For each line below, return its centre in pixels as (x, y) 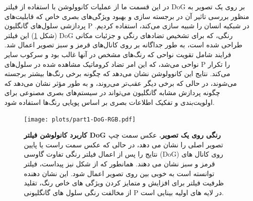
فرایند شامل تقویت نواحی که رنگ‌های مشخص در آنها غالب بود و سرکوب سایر (118, 54)
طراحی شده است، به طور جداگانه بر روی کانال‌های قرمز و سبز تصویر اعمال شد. (124, 45)
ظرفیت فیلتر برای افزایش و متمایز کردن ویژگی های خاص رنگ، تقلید (124, 183)
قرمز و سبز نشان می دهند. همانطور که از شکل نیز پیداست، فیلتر (119, 163)
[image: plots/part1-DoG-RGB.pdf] (80, 119)
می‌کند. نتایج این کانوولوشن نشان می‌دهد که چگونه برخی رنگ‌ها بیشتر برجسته (117, 73)
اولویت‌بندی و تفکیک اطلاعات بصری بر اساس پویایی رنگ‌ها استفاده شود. (110, 102)
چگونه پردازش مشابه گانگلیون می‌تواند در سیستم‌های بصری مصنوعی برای (112, 92)
